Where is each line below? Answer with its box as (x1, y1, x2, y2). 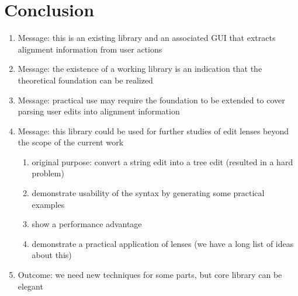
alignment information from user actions (18, 43, 162, 55)
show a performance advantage (32, 218, 142, 230)
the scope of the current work (18, 136, 124, 148)
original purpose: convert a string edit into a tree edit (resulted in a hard (32, 155, 293, 168)
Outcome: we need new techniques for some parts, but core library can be (18, 269, 282, 281)
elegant (18, 280, 43, 292)
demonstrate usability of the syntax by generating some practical (32, 187, 265, 199)
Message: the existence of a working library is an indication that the (18, 62, 262, 75)
